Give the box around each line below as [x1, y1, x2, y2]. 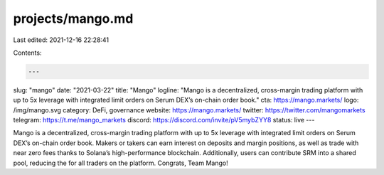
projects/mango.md [13, 11, 134, 26]
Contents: [13, 48, 42, 57]
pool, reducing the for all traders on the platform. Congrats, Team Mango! [13, 159, 228, 167]
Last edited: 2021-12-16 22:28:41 [13, 36, 110, 44]
